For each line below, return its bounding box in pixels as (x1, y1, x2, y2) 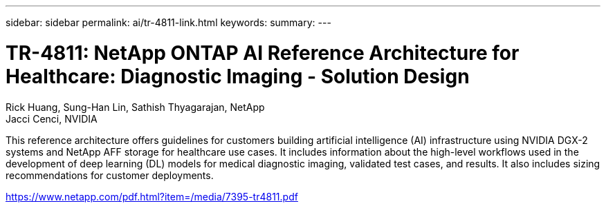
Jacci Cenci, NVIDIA (6, 112, 98, 125)
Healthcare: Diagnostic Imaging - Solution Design (6, 64, 470, 88)
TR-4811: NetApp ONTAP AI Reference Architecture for (6, 41, 520, 65)
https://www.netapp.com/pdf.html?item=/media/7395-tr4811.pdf (6, 190, 298, 202)
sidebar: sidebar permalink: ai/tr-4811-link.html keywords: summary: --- (6, 17, 331, 28)
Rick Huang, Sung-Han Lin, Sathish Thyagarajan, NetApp (6, 101, 265, 113)
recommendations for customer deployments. (6, 169, 214, 181)
